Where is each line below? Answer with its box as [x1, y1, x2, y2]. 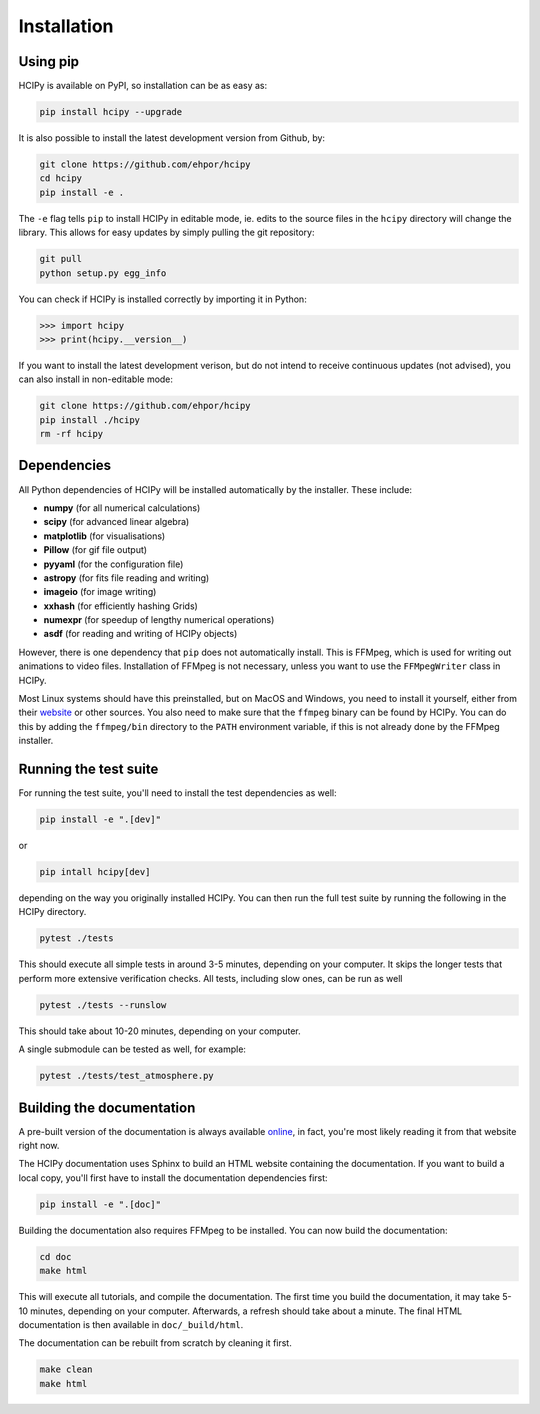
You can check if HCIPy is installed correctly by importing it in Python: [18, 293, 307, 305]
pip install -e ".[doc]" [39, 1198, 162, 1210]
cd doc [39, 1251, 72, 1262]
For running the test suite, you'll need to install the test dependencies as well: [18, 787, 337, 799]
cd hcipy [39, 173, 83, 184]
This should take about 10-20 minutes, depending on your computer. [18, 1025, 301, 1037]
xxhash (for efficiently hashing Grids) [43, 600, 199, 612]
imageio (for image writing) [43, 586, 157, 598]
